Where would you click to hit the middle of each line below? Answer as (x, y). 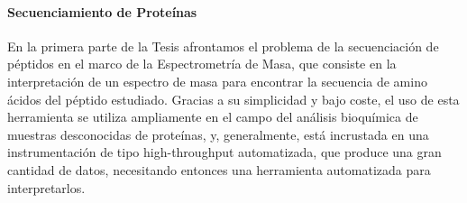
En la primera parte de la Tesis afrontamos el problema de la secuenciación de (223, 46)
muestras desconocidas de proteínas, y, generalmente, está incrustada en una (218, 134)
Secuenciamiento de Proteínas (102, 11)
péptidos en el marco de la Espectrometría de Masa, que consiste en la (202, 64)
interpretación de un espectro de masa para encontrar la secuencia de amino (217, 81)
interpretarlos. (46, 187)
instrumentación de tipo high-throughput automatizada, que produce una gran (224, 152)
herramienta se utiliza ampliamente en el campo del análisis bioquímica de (213, 117)
